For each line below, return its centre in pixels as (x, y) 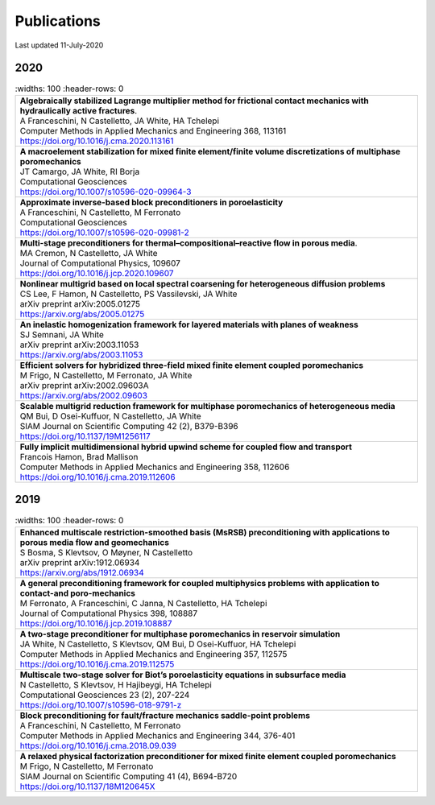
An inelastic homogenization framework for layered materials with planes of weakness (189, 324)
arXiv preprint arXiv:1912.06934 (80, 562)
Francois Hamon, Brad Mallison (79, 456)
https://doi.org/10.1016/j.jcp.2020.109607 (97, 273)
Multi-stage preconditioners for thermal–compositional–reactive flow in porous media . (188, 243)
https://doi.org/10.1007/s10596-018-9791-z (101, 704)
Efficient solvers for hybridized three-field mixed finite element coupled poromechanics (192, 365)
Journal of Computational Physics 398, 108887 (109, 613)
